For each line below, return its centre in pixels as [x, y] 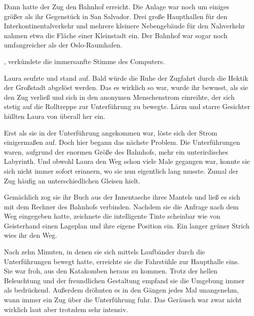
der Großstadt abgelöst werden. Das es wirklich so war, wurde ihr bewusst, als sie [126, 87]
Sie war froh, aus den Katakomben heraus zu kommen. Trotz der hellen [111, 271]
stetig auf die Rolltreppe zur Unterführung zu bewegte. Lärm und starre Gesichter [127, 106]
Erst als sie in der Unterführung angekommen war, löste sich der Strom [111, 132]
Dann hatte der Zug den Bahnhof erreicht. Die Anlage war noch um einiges [117, 6]
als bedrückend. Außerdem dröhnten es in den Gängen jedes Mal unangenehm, [121, 290]
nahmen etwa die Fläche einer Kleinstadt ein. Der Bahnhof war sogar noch [116, 35]
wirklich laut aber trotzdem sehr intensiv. [66, 309]
